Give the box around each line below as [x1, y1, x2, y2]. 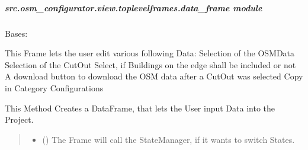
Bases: [5, 27, 28, 39]
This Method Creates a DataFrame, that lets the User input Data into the [5, 101, 275, 114]
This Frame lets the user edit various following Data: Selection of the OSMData [5, 47, 295, 59]
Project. [5, 113, 34, 126]
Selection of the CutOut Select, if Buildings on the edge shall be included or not [5, 58, 296, 71]
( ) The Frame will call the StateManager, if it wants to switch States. [42, 133, 295, 145]
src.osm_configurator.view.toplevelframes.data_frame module [5, 1, 262, 14]
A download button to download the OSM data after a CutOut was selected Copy [5, 70, 303, 82]
